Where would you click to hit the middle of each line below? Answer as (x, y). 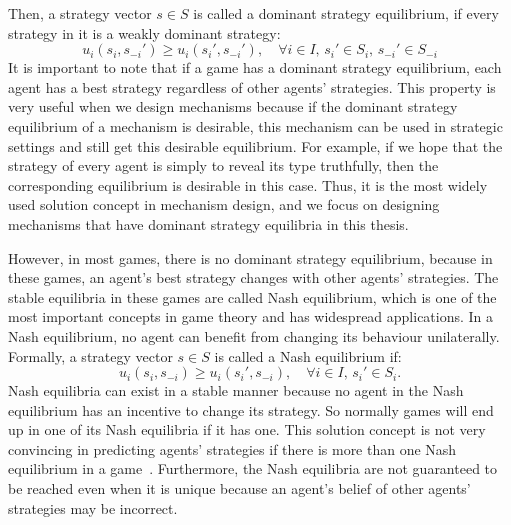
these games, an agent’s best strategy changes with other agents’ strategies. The (253, 277)
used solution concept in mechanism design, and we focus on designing (224, 204)
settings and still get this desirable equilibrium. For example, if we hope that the (255, 145)
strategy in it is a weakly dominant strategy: (144, 32)
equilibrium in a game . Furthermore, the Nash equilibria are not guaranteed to (253, 468)
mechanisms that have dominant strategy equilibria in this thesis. (208, 223)
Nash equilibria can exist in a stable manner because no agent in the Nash (236, 390)
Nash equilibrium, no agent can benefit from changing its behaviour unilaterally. (254, 335)
